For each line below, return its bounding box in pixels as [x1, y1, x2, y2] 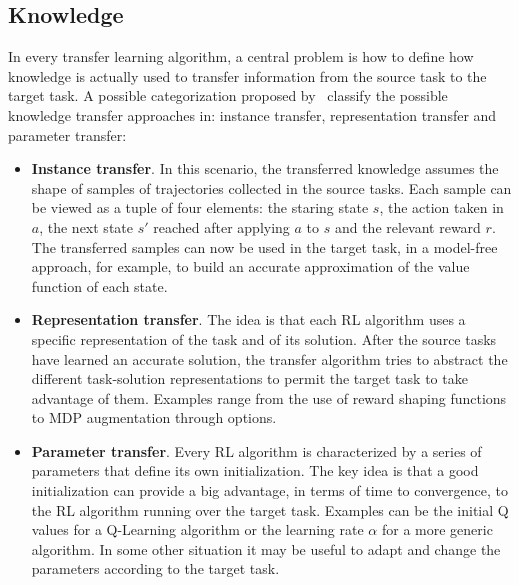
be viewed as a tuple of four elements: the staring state [31, 197, 369, 218]
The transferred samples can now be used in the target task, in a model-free [31, 236, 498, 257]
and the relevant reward [334, 216, 481, 237]
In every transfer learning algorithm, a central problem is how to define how [8, 46, 474, 67]
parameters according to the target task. [31, 558, 280, 579]
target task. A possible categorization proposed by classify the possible [8, 85, 448, 106]
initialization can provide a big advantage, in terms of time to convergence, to [31, 480, 508, 501]
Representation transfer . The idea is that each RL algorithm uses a [31, 309, 466, 330]
